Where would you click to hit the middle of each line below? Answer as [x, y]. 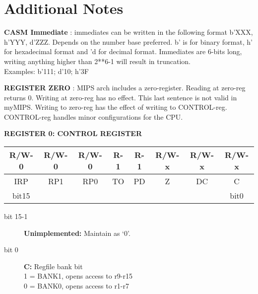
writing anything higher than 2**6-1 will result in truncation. [97, 61]
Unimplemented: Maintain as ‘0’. [77, 233]
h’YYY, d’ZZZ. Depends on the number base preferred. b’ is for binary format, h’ [128, 41]
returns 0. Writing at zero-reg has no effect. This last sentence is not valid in [121, 97]
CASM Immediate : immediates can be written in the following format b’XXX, [129, 32]
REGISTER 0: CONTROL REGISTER [73, 133]
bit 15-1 [16, 216]
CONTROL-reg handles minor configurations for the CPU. [94, 116]
